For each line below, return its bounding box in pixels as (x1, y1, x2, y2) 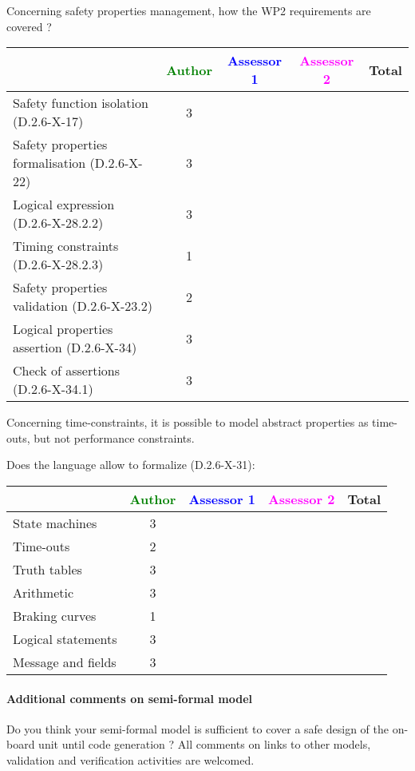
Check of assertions (13, 361, 121, 380)
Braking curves (13, 606, 97, 625)
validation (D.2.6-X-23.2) (13, 296, 152, 316)
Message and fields (13, 652, 117, 671)
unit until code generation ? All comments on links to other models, (38, 736, 371, 753)
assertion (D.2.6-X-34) (13, 338, 137, 357)
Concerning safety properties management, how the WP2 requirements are (6, 2, 371, 18)
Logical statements (13, 629, 117, 648)
